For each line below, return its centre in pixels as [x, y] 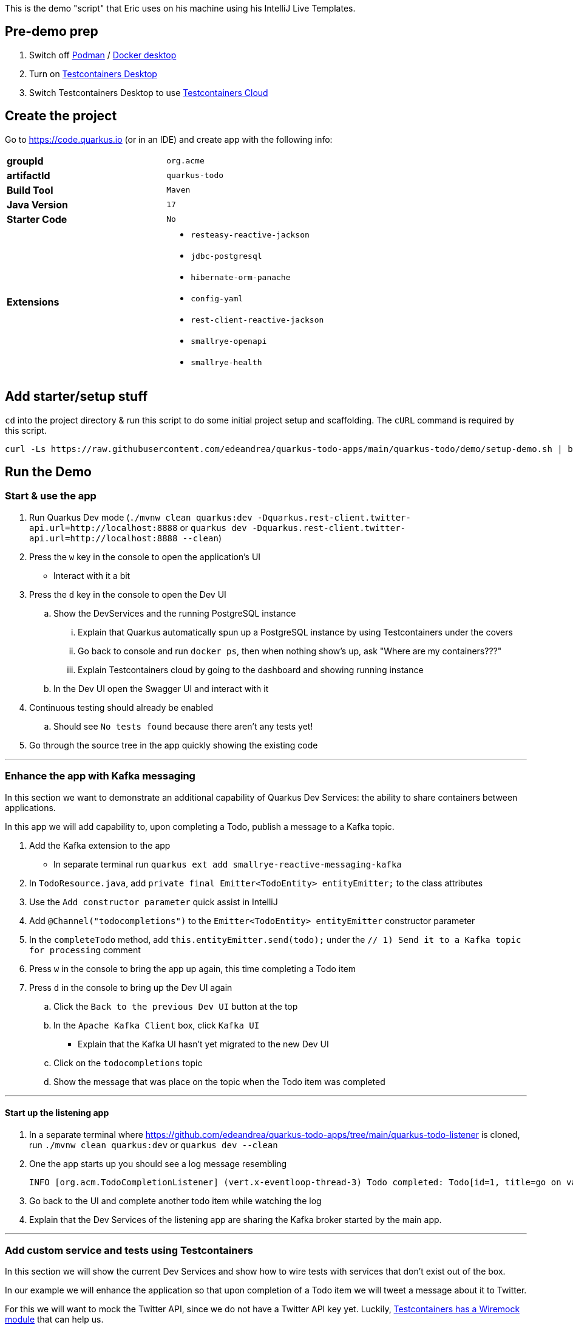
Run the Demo [48, 471]
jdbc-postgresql [226, 256]
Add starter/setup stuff [76, 397]
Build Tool [30, 190]
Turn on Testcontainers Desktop [93, 74]
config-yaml [217, 298]
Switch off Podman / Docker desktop [103, 55]
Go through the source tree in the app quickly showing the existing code [174, 745]
